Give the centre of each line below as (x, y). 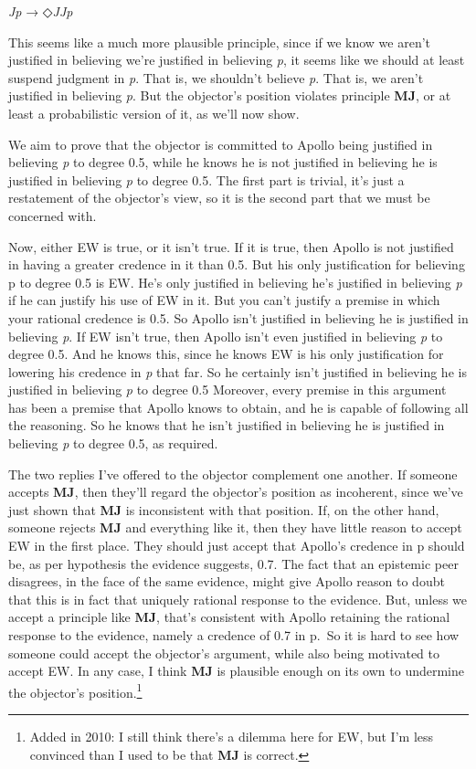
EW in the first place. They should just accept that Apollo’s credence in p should (237, 546)
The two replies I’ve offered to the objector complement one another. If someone (233, 474)
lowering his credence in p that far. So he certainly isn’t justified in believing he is (238, 371)
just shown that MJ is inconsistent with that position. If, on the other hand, (224, 509)
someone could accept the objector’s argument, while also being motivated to (224, 653)
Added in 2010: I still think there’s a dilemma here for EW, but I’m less (232, 737)
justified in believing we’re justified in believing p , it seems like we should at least (237, 60)
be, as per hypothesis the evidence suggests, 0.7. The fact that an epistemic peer (233, 563)
